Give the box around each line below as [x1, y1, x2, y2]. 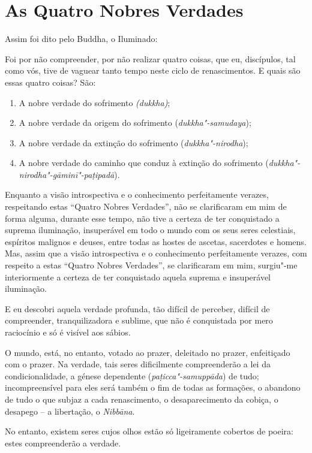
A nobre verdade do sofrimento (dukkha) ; [19, 96, 170, 108]
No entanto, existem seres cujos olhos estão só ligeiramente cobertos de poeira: [5, 425, 293, 437]
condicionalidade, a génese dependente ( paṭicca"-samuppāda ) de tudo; [5, 369, 259, 382]
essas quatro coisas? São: [5, 75, 96, 88]
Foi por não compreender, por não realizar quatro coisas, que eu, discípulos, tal [5, 52, 296, 65]
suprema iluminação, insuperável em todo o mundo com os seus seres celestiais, [5, 224, 296, 236]
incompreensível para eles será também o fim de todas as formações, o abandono [5, 381, 301, 394]
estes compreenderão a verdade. [5, 436, 121, 449]
